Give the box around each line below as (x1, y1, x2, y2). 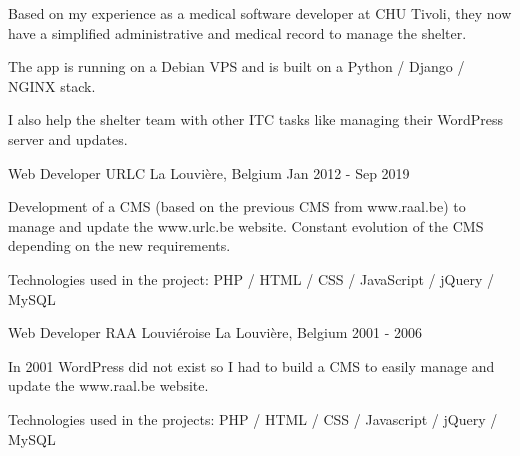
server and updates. (8, 128, 128, 149)
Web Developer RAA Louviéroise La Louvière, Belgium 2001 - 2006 (8, 322, 422, 343)
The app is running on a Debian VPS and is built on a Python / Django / (8, 56, 465, 77)
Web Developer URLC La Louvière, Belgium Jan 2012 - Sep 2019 (8, 162, 410, 183)
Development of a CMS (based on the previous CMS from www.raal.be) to (8, 196, 466, 217)
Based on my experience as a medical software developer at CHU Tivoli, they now (8, 3, 512, 23)
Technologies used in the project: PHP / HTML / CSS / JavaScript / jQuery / (8, 268, 494, 289)
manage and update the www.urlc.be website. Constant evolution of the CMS (8, 215, 484, 236)
